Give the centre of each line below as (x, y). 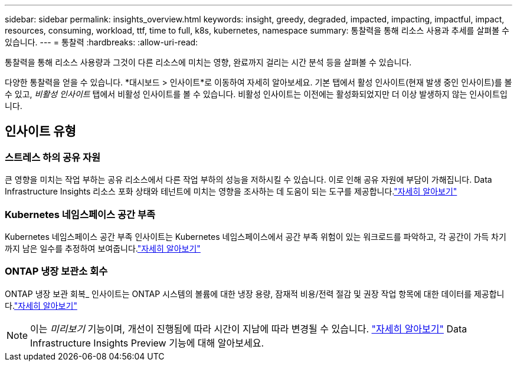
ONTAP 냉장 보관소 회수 (56, 271)
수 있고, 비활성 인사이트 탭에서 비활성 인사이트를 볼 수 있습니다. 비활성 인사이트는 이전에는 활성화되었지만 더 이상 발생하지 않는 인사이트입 (256, 94)
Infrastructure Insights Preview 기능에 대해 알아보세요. (147, 343)
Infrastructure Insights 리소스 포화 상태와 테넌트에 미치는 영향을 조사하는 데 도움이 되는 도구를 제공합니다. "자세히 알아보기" (231, 192)
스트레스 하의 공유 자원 (53, 157)
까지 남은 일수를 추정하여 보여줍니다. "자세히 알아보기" (103, 248)
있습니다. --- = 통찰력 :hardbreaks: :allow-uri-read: (102, 42)
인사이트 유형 (40, 131)
